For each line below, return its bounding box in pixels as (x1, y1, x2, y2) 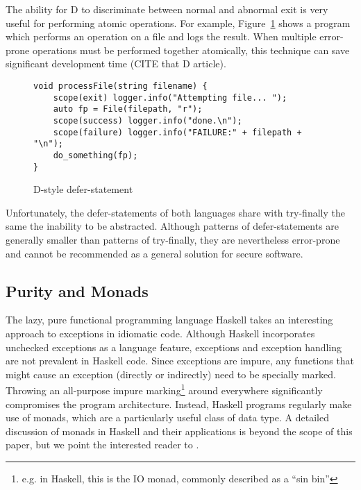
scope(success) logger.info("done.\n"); (53, 115, 242, 126)
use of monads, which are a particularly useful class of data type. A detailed (6, 410, 330, 425)
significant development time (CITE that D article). (6, 56, 226, 71)
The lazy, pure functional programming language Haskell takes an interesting (6, 312, 333, 327)
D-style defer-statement (33, 182, 133, 196)
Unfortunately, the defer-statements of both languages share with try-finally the (6, 205, 345, 219)
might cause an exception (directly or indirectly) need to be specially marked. (6, 366, 336, 381)
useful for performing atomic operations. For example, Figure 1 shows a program (6, 15, 351, 30)
